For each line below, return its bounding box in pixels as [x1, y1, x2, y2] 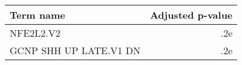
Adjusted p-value [149, 8, 233, 22]
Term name [10, 8, 65, 22]
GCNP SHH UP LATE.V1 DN [10, 43, 140, 57]
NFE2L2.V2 [10, 26, 60, 40]
